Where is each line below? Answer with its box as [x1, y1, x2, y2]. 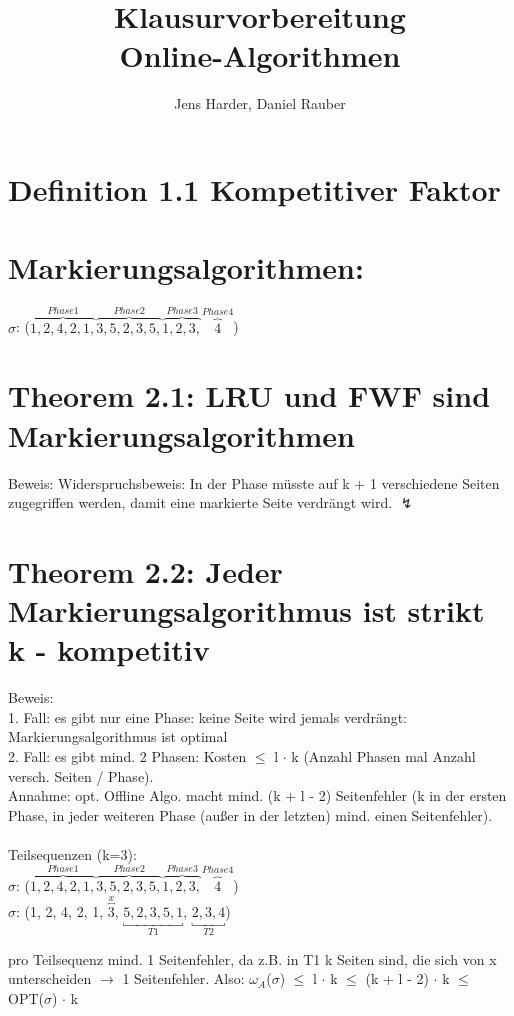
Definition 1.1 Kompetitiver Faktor [8, 168, 501, 209]
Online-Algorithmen [119, 35, 401, 76]
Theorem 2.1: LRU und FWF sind [8, 375, 491, 416]
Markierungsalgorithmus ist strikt [8, 590, 485, 631]
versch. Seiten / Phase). [8, 765, 154, 786]
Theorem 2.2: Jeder [8, 550, 283, 591]
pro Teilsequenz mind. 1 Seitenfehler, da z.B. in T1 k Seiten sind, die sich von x [8, 948, 497, 969]
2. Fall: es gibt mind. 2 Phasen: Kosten [8, 746, 247, 767]
